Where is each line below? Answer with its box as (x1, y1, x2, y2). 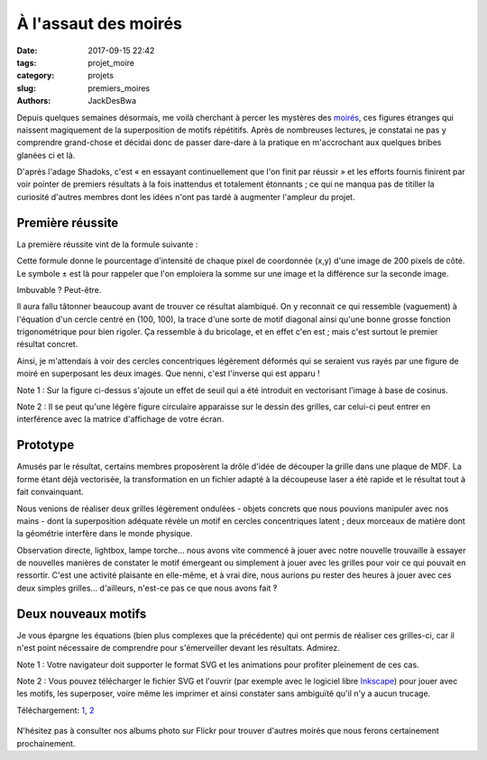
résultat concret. (16, 339, 78, 350)
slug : (16, 82, 36, 94)
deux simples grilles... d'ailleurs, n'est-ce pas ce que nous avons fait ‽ (16, 582, 278, 593)
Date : (16, 45, 38, 56)
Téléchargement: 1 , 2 (16, 704, 95, 716)
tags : (16, 57, 37, 68)
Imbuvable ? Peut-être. (16, 284, 102, 295)
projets (87, 70, 115, 81)
